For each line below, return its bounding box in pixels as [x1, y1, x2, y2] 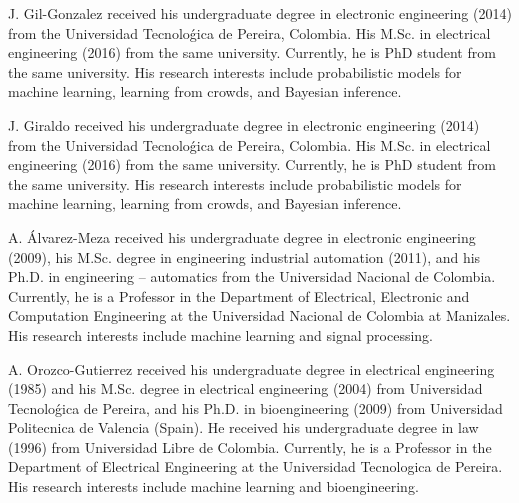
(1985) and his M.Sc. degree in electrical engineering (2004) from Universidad [8, 378, 483, 399]
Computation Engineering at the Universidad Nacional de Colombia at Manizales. [8, 305, 511, 326]
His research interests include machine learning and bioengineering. [8, 476, 419, 497]
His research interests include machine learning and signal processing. [8, 324, 433, 345]
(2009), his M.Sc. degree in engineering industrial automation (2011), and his [8, 246, 481, 267]
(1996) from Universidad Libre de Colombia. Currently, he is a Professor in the [8, 436, 492, 457]
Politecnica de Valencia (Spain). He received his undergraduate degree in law [8, 417, 479, 438]
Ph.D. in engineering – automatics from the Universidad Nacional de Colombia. [8, 266, 496, 287]
